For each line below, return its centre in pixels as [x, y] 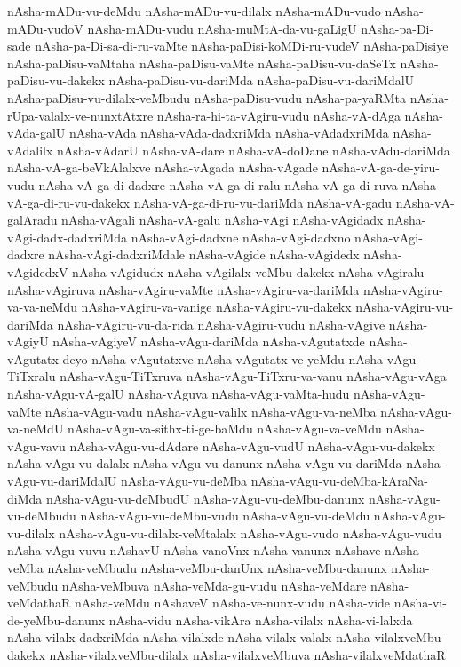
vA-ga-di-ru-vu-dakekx [69, 202]
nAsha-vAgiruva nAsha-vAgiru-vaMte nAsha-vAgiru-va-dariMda [183, 289]
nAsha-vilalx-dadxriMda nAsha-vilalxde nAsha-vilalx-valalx [170, 637]
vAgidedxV [38, 271]
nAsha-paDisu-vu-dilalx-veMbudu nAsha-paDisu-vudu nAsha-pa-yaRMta [207, 97]
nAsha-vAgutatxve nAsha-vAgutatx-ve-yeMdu [218, 358]
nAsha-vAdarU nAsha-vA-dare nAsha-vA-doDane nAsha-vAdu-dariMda [254, 150]
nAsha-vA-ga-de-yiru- [381, 167]
